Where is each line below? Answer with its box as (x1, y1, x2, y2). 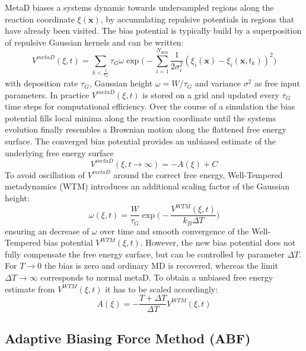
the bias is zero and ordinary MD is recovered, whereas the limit (44, 259, 278, 272)
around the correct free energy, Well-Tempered (113, 168, 283, 181)
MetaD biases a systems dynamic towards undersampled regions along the (5, 1, 274, 13)
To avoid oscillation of (5, 168, 85, 181)
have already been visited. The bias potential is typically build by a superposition (5, 24, 302, 37)
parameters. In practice (5, 88, 90, 101)
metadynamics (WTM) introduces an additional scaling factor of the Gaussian (5, 180, 290, 192)
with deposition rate (5, 77, 78, 89)
